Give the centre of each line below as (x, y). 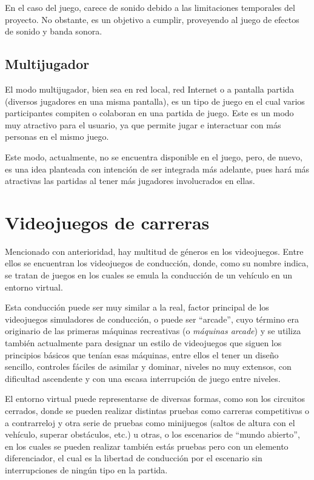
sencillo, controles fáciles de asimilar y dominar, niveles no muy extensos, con (148, 367)
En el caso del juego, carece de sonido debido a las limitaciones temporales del (150, 7)
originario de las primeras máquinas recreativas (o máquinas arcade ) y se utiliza (153, 331)
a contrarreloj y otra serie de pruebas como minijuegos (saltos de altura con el (150, 422)
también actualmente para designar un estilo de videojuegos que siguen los (143, 343)
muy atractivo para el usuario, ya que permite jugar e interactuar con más (143, 124)
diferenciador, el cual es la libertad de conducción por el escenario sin (134, 458)
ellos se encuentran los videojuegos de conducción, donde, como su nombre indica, (157, 263)
